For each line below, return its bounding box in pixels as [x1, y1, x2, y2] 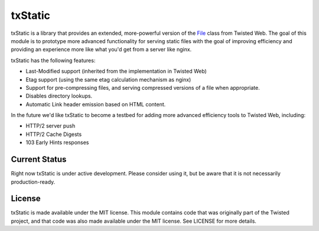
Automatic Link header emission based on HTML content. [25, 100, 166, 108]
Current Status [11, 154, 67, 165]
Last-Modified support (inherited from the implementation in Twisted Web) [25, 68, 207, 75]
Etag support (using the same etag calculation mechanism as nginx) [25, 76, 191, 83]
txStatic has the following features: [11, 57, 96, 64]
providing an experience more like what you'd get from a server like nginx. [11, 46, 192, 53]
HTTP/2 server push [25, 122, 76, 129]
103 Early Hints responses [25, 139, 89, 146]
